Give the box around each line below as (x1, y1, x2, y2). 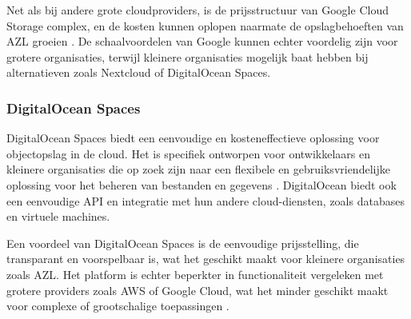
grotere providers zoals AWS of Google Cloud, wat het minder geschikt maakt (6, 281, 389, 298)
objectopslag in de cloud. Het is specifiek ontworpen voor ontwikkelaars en (6, 145, 371, 161)
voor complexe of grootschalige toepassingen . (6, 297, 229, 314)
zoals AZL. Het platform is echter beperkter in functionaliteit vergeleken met (6, 265, 384, 282)
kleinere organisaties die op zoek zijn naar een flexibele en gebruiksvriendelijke (6, 161, 390, 177)
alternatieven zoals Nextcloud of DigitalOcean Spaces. (6, 64, 271, 81)
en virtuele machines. (6, 208, 110, 225)
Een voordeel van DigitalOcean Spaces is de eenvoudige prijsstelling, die (6, 234, 359, 251)
